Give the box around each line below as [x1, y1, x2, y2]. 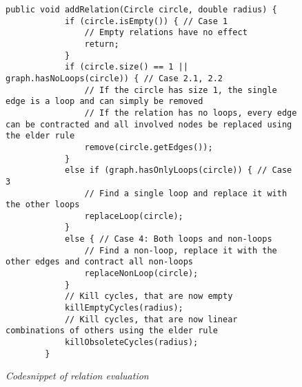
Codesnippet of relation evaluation [6, 368, 149, 383]
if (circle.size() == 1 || [64, 62, 188, 72]
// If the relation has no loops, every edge [84, 107, 297, 118]
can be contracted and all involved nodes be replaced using [6, 119, 292, 129]
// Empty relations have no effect [84, 28, 248, 38]
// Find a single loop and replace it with [84, 188, 288, 198]
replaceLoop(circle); [84, 211, 183, 221]
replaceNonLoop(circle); [84, 269, 199, 279]
